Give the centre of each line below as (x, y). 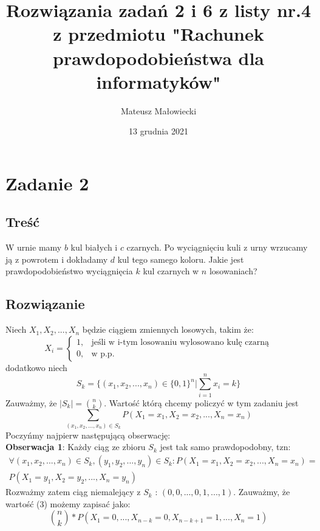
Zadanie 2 (47, 183)
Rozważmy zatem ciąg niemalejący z (73, 492)
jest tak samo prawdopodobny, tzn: (225, 447)
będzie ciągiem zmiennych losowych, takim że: (168, 329)
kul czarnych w (171, 271)
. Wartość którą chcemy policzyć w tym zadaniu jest (201, 402)
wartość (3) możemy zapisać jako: (68, 503)
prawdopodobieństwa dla (158, 57)
